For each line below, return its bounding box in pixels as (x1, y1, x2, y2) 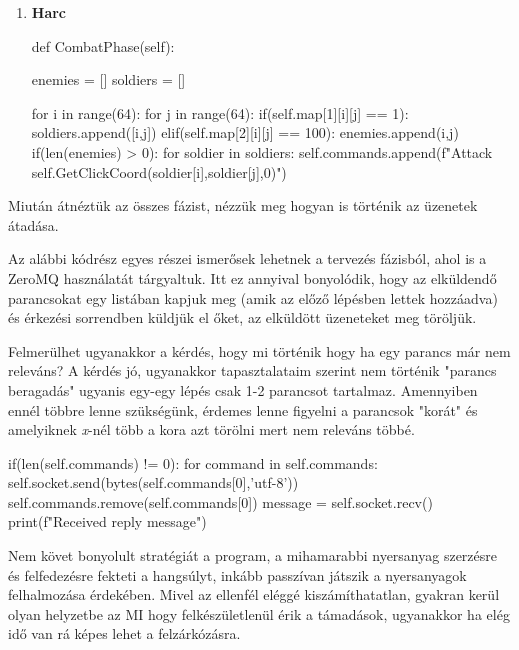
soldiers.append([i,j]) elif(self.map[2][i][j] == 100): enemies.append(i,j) (31, 122, 459, 143)
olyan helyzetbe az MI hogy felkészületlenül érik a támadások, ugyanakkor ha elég (8, 603, 510, 624)
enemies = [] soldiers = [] (31, 69, 186, 90)
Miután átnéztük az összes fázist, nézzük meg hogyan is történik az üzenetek (8, 195, 478, 216)
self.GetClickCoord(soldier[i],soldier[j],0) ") (31, 161, 287, 182)
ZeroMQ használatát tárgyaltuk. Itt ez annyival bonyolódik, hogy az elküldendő (8, 267, 497, 288)
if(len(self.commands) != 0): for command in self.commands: (8, 452, 378, 473)
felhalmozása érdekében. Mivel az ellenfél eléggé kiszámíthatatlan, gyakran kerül (8, 584, 500, 605)
